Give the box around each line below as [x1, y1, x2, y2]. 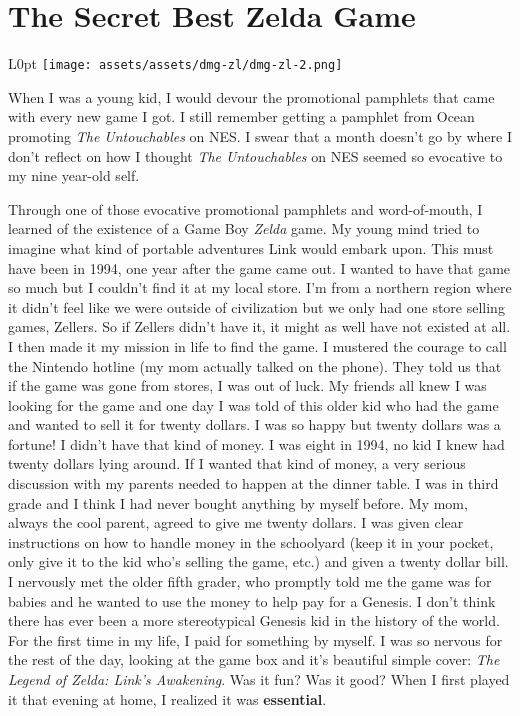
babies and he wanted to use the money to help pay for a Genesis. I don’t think [8, 590, 496, 611]
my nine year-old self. [8, 165, 140, 186]
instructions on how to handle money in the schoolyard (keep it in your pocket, [8, 531, 494, 552]
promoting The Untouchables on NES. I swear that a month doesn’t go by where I [8, 125, 512, 146]
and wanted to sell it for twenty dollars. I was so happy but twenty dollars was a [8, 414, 501, 435]
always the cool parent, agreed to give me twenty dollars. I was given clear [8, 512, 464, 533]
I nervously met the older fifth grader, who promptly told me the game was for [8, 571, 492, 592]
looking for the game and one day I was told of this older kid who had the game [8, 394, 499, 415]
